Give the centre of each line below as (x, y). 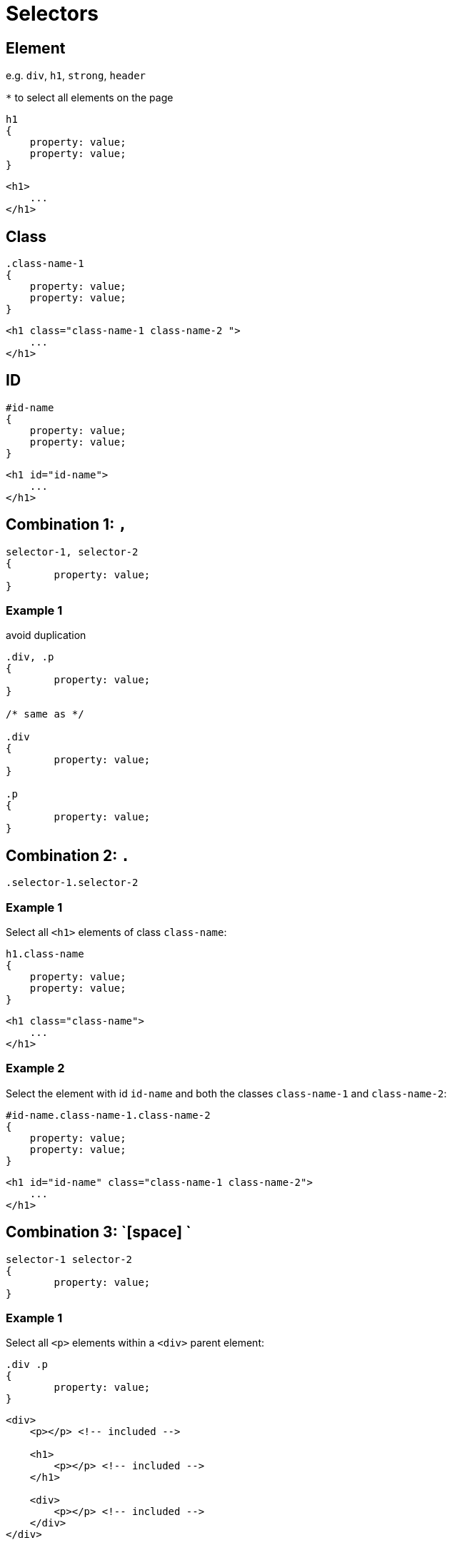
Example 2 (35, 1068)
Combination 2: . (68, 855)
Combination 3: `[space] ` (99, 1232)
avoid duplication (46, 635)
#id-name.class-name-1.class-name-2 (108, 1115)
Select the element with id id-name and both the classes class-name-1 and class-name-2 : (226, 1093)
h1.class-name (45, 954)
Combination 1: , (66, 525)
